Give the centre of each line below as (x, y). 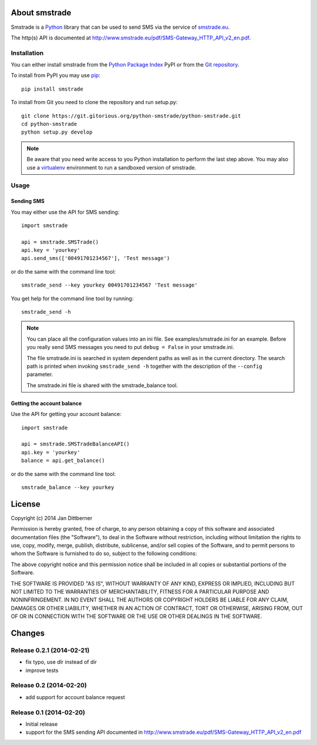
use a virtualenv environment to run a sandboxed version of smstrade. (112, 167)
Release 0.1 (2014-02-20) (48, 712)
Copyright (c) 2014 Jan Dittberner (52, 518)
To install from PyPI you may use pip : (56, 75)
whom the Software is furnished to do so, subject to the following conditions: (104, 554)
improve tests (42, 670)
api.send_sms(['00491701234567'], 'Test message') (96, 258)
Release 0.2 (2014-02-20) (49, 686)
